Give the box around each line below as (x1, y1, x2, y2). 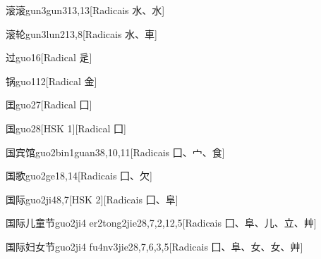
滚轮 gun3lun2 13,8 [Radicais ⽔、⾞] (6, 26, 157, 41)
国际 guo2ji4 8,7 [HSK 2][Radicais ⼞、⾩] (6, 191, 178, 206)
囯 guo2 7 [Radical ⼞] (6, 97, 92, 112)
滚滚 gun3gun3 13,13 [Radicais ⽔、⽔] (6, 3, 165, 17)
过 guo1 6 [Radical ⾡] (6, 50, 92, 65)
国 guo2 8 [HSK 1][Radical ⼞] (6, 120, 126, 135)
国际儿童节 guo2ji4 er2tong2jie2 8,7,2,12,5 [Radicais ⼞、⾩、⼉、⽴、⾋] (6, 215, 317, 230)
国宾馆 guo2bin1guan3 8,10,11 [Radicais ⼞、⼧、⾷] (6, 144, 225, 159)
